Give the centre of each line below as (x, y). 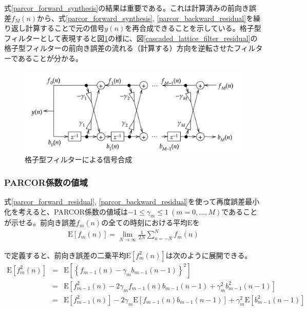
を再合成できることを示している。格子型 (193, 28)
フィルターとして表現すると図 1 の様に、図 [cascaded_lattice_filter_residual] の (131, 38)
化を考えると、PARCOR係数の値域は (66, 211)
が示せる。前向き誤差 (40, 222)
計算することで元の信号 (65, 28)
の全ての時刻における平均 (145, 222)
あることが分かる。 (51, 58)
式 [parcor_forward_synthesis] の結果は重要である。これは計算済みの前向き (127, 8)
